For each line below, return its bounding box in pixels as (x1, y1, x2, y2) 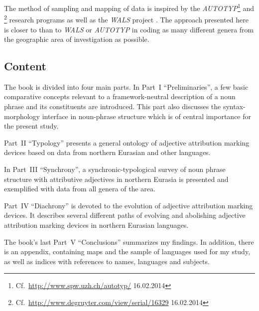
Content (4, 58, 46, 74)
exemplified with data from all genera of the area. (4, 183, 155, 194)
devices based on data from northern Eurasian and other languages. (4, 147, 211, 157)
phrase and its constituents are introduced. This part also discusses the (4, 101, 221, 112)
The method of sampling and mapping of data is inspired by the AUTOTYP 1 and (4, 1, 254, 13)
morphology (4, 111, 40, 121)
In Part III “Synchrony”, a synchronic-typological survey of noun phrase (4, 164, 226, 174)
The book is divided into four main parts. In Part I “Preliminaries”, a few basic (4, 81, 249, 92)
